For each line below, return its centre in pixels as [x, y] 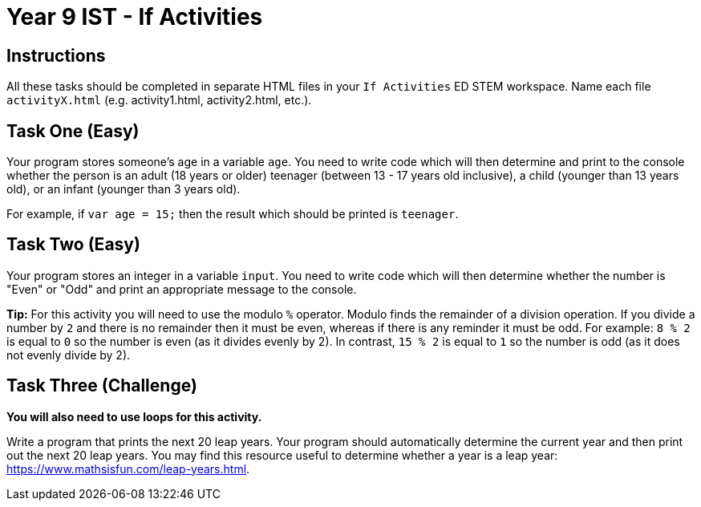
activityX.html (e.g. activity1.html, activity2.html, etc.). [159, 100]
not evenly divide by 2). [69, 355]
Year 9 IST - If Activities [135, 17]
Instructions [56, 55]
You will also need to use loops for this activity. [134, 416]
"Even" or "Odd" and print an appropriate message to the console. [182, 289]
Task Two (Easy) [73, 245]
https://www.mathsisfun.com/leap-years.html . [128, 468]
